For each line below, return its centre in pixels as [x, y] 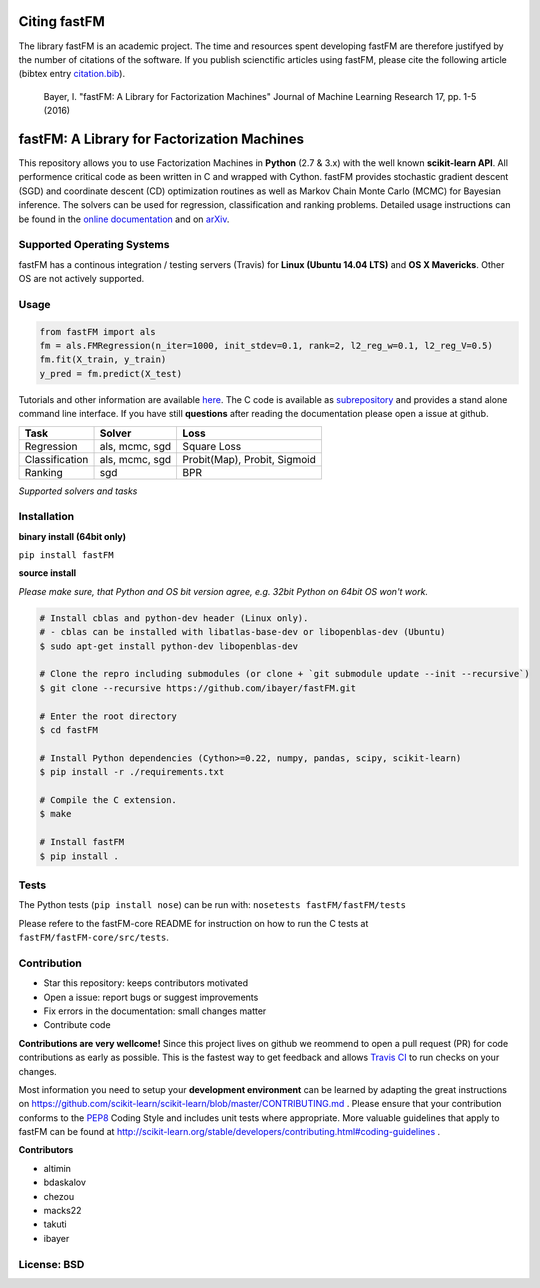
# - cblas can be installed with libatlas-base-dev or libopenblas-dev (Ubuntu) [242, 632]
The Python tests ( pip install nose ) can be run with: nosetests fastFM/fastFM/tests [212, 905]
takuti [55, 1224]
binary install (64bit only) [72, 536]
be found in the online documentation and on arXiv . [124, 219]
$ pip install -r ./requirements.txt [132, 772]
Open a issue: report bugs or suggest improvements [151, 997]
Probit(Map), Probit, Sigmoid [249, 459]
